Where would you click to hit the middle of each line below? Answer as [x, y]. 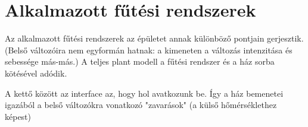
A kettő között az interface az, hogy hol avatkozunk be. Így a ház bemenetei [144, 93]
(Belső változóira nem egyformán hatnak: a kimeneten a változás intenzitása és [149, 50]
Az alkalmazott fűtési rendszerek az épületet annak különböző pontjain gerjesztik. [154, 38]
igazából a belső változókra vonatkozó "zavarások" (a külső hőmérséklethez [141, 105]
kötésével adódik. [36, 73]
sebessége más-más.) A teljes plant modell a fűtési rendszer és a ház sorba [140, 61]
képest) [18, 116]
